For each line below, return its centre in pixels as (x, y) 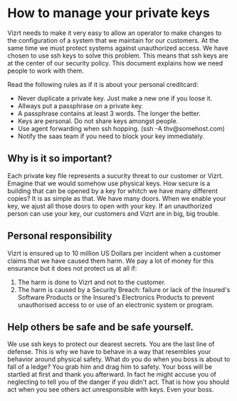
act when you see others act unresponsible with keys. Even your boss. (111, 390)
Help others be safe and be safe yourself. (101, 327)
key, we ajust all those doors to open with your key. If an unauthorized (110, 206)
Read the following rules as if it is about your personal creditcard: (103, 84)
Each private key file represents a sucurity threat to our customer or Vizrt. (115, 175)
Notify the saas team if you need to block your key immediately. (111, 136)
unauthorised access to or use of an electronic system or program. (116, 305)
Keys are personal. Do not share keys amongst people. (98, 121)
